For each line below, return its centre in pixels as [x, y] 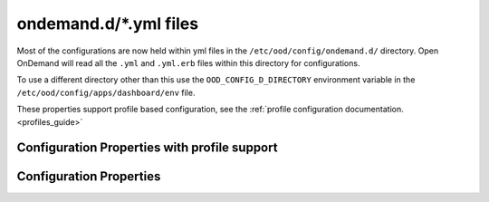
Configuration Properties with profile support [147, 148]
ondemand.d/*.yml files [108, 24]
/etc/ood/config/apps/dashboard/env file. [106, 92]
